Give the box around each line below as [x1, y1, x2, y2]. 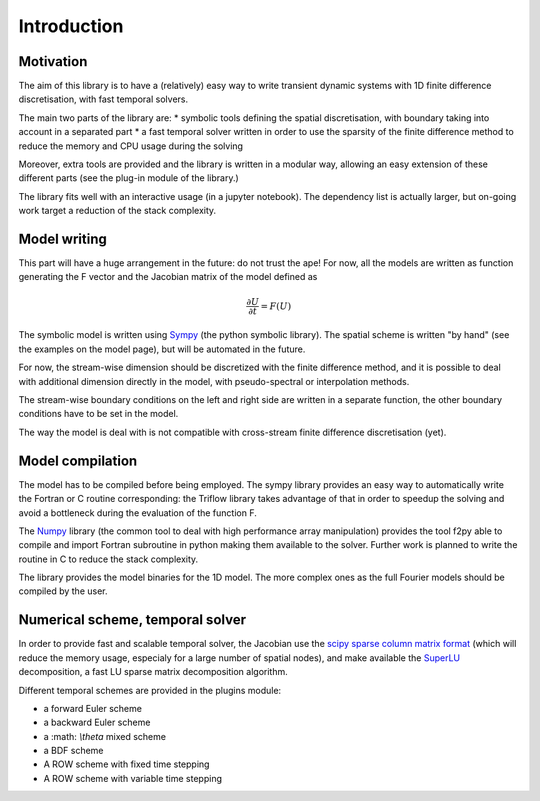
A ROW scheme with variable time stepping [43, 772, 222, 784]
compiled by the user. [18, 585, 109, 597]
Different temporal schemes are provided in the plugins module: [18, 684, 282, 696]
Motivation [18, 53, 88, 70]
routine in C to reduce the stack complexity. [18, 553, 199, 565]
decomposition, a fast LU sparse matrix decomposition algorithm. [18, 666, 289, 678]
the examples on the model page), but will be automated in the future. [18, 343, 306, 355]
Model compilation [18, 452, 138, 469]
